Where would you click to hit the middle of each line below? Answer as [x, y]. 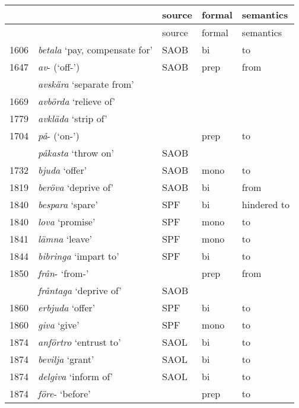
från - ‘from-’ [63, 273]
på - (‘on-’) [59, 136]
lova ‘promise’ [67, 221]
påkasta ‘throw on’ [76, 153]
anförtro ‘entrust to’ [79, 342]
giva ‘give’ [59, 325]
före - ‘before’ [64, 393]
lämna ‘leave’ [65, 239]
